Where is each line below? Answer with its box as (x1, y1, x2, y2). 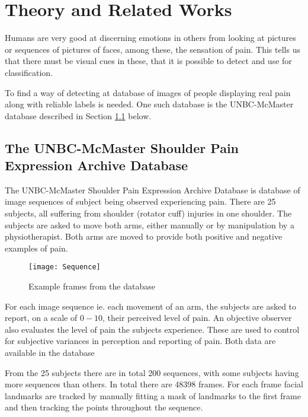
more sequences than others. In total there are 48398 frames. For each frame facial (5, 378, 303, 390)
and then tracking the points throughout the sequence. (5, 401, 203, 413)
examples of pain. (5, 241, 68, 254)
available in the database (5, 346, 95, 359)
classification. (5, 66, 53, 78)
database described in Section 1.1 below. (5, 109, 152, 122)
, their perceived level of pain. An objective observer (102, 311, 292, 324)
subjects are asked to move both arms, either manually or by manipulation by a (5, 218, 294, 231)
